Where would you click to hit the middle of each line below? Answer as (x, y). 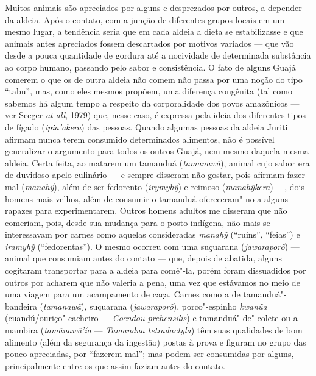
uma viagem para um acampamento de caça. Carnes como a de (123, 294)
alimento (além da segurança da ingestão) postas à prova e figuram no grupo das (156, 342)
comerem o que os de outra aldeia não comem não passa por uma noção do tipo (154, 79)
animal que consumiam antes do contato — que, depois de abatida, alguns (143, 258)
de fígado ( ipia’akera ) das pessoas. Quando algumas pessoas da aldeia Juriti (146, 126)
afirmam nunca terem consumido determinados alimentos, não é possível (140, 139)
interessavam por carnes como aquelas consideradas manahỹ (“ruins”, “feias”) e (153, 234)
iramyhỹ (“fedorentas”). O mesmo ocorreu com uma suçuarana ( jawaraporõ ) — (152, 246)
